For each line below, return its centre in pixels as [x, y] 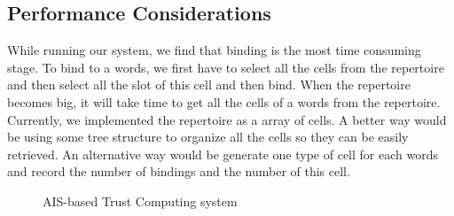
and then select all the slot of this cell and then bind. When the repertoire [209, 85]
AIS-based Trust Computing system [140, 201]
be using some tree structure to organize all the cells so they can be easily [208, 137]
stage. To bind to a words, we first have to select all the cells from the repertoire [226, 67]
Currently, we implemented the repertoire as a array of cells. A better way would [227, 119]
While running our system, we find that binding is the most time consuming [214, 50]
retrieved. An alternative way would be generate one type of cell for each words [223, 154]
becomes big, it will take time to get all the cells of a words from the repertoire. [224, 101]
